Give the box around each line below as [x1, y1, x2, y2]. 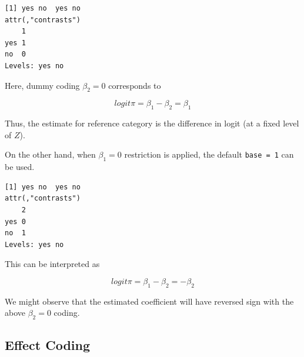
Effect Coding [5, 336, 91, 354]
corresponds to [108, 79, 161, 91]
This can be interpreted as [5, 258, 100, 270]
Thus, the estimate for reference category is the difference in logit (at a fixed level [5, 117, 299, 129]
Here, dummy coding [5, 79, 80, 91]
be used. [5, 161, 35, 173]
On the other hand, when [5, 148, 96, 161]
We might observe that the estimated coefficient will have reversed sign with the [5, 295, 294, 307]
